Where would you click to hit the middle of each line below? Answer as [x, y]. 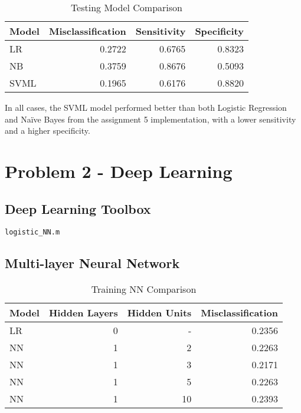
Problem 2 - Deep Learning [119, 171]
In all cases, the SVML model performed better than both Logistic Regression [146, 107]
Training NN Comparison [144, 289]
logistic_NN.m [32, 232]
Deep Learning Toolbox [78, 208]
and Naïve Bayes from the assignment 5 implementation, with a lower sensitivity [150, 119]
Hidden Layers [83, 313]
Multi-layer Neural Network [92, 263]
